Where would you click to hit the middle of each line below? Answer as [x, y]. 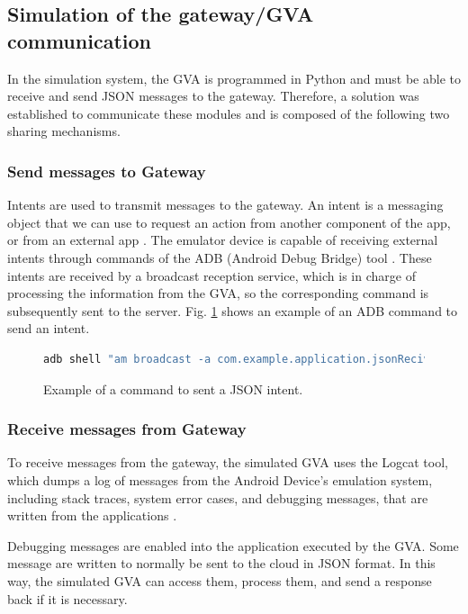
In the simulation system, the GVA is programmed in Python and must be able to [234, 78]
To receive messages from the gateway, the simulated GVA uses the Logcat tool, [228, 462]
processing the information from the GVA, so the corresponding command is [218, 293]
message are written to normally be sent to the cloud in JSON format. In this [221, 563]
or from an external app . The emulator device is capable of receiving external [223, 240]
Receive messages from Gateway [127, 429]
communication [79, 40]
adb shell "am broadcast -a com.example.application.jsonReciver [243, 359]
